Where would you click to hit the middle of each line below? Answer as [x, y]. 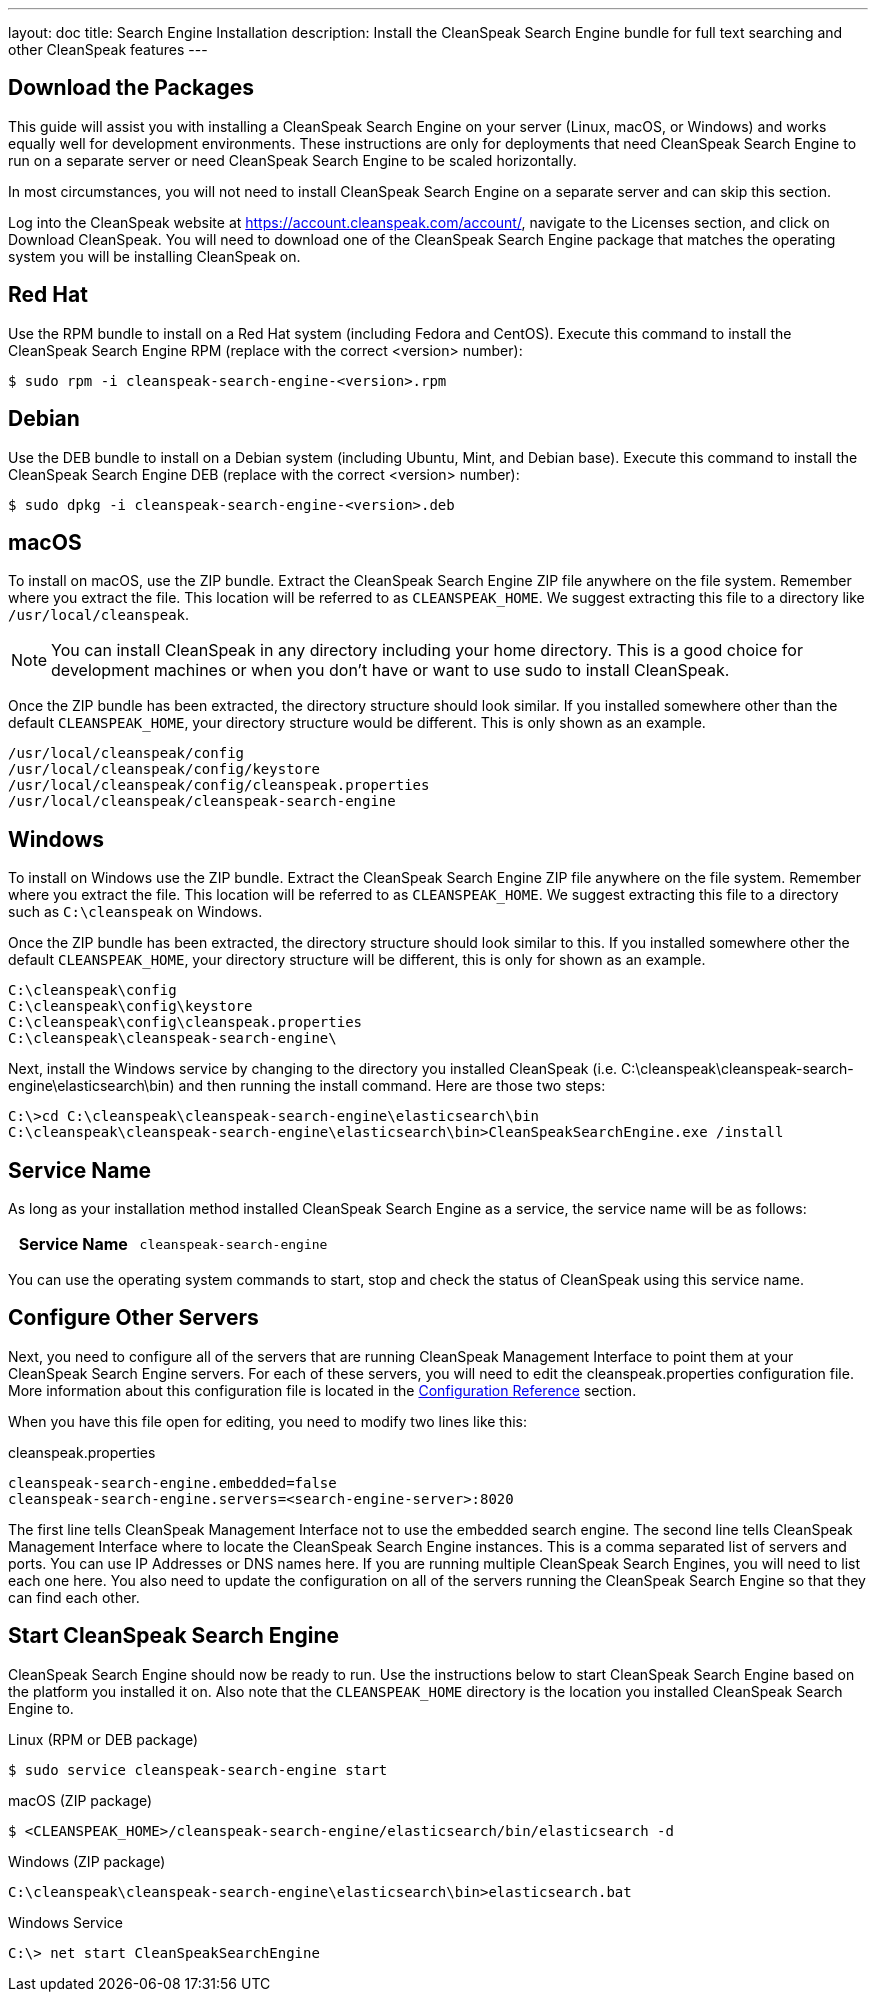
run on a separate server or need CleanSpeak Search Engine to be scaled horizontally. [292, 160]
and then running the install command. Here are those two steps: [392, 1086]
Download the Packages [131, 88]
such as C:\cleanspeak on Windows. [135, 912]
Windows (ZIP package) [87, 1861]
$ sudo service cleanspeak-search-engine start [198, 1769]
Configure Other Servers [133, 1318]
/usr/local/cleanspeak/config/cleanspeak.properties [219, 785]
